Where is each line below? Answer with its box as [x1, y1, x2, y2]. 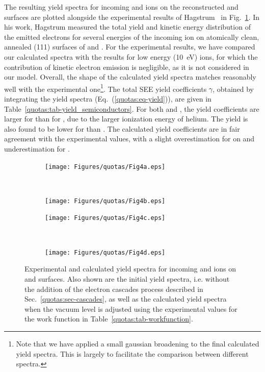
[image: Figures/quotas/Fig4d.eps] [45, 249, 166, 256]
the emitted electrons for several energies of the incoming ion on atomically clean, [4, 31, 259, 42]
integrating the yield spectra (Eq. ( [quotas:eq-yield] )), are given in [4, 93, 211, 104]
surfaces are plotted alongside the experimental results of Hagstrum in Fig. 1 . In [4, 11, 259, 22]
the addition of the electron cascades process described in [24, 283, 203, 294]
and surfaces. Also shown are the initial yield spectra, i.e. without [24, 273, 230, 284]
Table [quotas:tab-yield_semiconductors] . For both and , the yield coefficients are [4, 103, 259, 114]
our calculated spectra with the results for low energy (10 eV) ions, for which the [4, 51, 258, 62]
